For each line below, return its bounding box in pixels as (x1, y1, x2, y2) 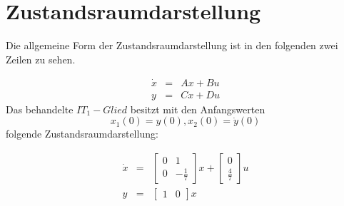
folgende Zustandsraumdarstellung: (6, 126, 158, 141)
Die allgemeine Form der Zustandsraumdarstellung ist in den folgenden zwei (6, 38, 338, 53)
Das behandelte (6, 101, 74, 116)
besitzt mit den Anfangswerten (130, 101, 265, 116)
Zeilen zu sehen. (6, 51, 76, 66)
